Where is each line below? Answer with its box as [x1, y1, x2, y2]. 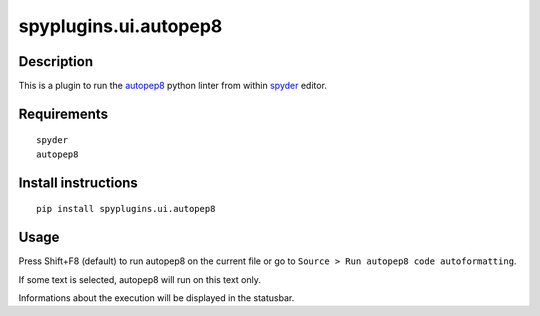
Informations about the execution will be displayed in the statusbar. [18, 291, 295, 304]
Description [18, 53, 94, 70]
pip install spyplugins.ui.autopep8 [36, 203, 216, 215]
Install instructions [18, 174, 139, 191]
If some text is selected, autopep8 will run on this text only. [18, 273, 262, 285]
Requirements [18, 105, 109, 122]
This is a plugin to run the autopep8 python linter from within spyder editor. [18, 80, 327, 92]
